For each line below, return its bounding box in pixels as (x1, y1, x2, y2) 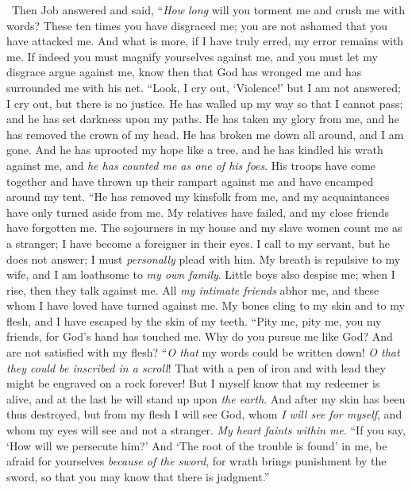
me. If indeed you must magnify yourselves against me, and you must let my (6, 48, 378, 64)
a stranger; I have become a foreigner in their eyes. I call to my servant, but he (6, 234, 391, 251)
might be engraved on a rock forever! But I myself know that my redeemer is (6, 375, 380, 392)
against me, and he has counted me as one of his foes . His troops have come (6, 156, 376, 173)
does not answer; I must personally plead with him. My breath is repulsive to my (6, 250, 401, 267)
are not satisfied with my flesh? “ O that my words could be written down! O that (6, 344, 400, 361)
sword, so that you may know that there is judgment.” (6, 468, 270, 484)
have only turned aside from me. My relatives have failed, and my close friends (6, 203, 389, 220)
